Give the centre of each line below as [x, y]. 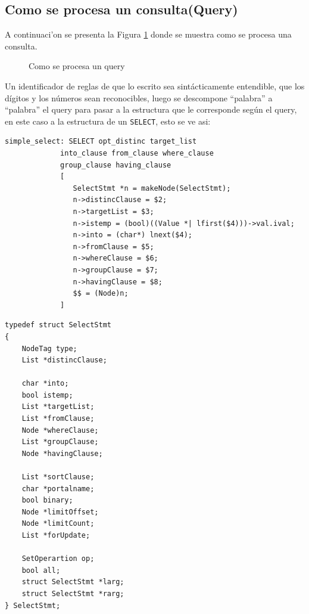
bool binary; [47, 500]
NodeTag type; [49, 348]
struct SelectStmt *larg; [73, 582]
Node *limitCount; [58, 524]
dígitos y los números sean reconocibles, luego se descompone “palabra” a [139, 97]
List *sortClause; [58, 477]
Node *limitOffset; [60, 512]
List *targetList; [58, 407]
